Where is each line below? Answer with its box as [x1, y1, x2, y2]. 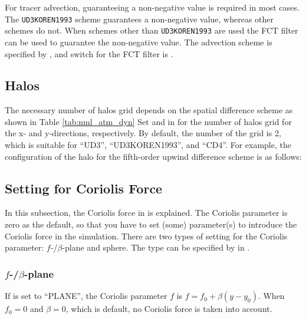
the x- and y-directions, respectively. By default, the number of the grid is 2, [5, 127, 281, 139]
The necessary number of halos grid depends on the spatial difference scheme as [5, 104, 293, 116]
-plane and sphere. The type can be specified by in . [62, 241, 250, 254]
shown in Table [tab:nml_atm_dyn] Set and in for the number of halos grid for [5, 115, 292, 127]
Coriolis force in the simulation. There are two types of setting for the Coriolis [5, 229, 288, 242]
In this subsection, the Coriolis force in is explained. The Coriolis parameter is [5, 206, 288, 219]
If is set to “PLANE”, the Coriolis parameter [5, 290, 167, 302]
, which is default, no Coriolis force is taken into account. [65, 302, 272, 315]
